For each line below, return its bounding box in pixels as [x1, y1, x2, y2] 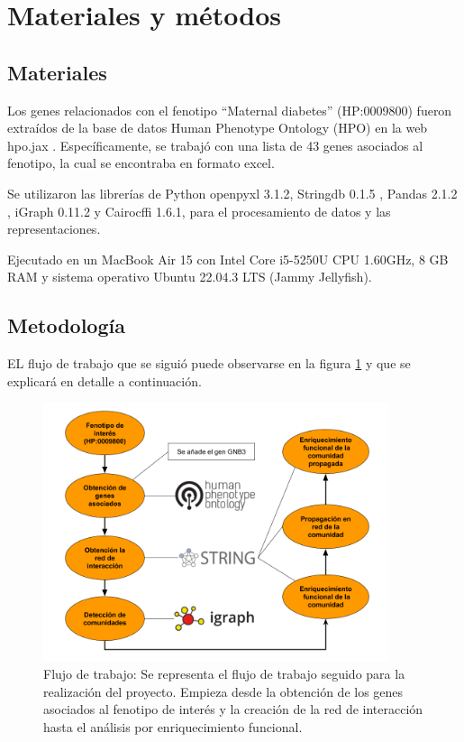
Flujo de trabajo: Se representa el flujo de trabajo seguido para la [43, 664, 405, 683]
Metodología [7, 311, 125, 339]
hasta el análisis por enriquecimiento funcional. [43, 717, 303, 736]
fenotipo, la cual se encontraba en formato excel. [7, 153, 275, 172]
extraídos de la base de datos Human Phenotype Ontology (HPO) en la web [7, 118, 428, 137]
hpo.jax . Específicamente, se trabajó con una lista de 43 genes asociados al [7, 135, 423, 154]
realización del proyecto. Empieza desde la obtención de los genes [43, 682, 404, 700]
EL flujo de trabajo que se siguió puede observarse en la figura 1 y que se [7, 354, 411, 373]
